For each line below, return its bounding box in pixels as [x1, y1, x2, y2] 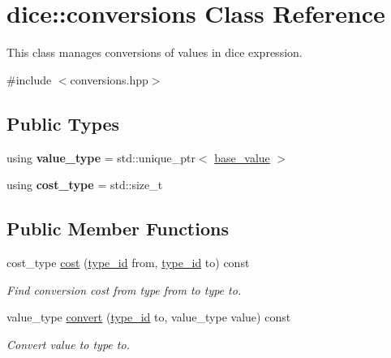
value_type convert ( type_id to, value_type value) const [6, 308, 291, 326]
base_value [214, 149, 270, 166]
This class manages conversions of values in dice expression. [6, 44, 303, 61]
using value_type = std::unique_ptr [6, 149, 195, 166]
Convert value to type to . [6, 335, 130, 352]
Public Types [6, 110, 120, 136]
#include [6, 71, 52, 88]
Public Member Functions [6, 216, 229, 241]
